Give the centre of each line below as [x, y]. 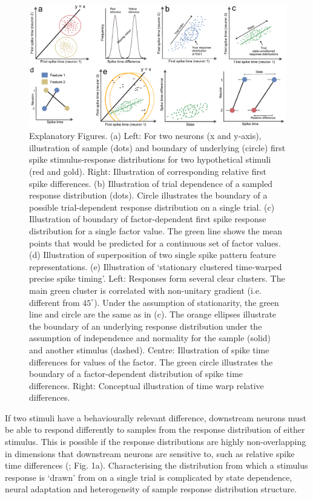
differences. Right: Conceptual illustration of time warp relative [147, 385]
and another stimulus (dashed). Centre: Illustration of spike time [149, 349]
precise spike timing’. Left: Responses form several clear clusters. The [157, 278]
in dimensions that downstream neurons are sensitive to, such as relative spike [150, 453]
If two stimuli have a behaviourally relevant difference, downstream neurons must [156, 417]
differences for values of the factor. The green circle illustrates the [151, 362]
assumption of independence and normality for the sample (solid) [150, 338]
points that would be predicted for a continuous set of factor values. [155, 243]
